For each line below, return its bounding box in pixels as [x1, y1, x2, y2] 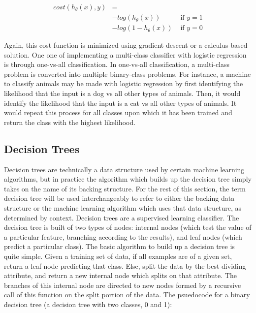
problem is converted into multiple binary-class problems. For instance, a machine [4, 68, 251, 79]
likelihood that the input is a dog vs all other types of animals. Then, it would [4, 88, 241, 98]
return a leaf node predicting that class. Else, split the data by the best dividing [4, 260, 246, 271]
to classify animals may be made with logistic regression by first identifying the [4, 78, 243, 89]
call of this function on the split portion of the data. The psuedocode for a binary [4, 289, 250, 300]
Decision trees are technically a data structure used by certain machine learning [4, 164, 245, 174]
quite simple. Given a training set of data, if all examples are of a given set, [4, 250, 232, 261]
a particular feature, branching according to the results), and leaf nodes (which [4, 231, 242, 242]
